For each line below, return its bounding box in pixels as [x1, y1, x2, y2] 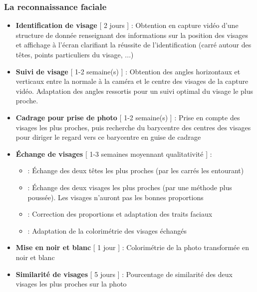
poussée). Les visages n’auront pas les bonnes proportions [27, 192, 204, 202]
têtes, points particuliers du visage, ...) [15, 49, 134, 59]
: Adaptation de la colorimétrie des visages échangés [27, 225, 187, 236]
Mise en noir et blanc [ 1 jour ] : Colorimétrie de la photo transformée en [15, 242, 249, 253]
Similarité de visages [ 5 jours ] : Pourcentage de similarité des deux [15, 269, 233, 279]
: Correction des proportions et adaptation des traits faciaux [27, 209, 213, 219]
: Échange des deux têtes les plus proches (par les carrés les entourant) [27, 165, 244, 176]
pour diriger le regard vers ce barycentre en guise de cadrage [15, 132, 201, 142]
